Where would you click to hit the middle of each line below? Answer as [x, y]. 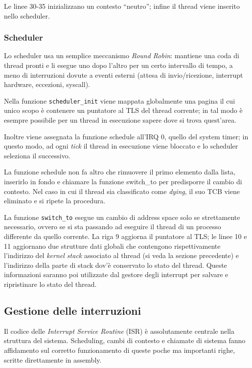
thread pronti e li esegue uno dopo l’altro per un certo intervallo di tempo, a [118, 65]
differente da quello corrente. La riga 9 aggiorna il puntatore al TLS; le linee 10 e [126, 236]
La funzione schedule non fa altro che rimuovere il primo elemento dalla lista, [120, 172]
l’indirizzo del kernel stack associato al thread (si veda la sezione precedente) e [122, 255]
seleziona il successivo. [37, 155]
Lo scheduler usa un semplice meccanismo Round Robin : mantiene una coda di [122, 55]
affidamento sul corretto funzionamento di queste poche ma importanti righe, [120, 350]
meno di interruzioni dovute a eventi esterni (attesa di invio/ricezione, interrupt [124, 75]
